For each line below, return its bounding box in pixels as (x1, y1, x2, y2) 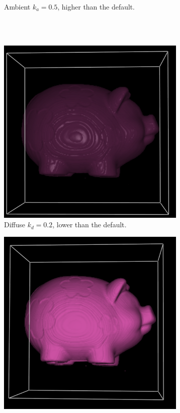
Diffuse (4, 219, 25, 230)
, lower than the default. (52, 219, 126, 230)
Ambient (4, 2, 30, 12)
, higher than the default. (57, 2, 135, 12)
